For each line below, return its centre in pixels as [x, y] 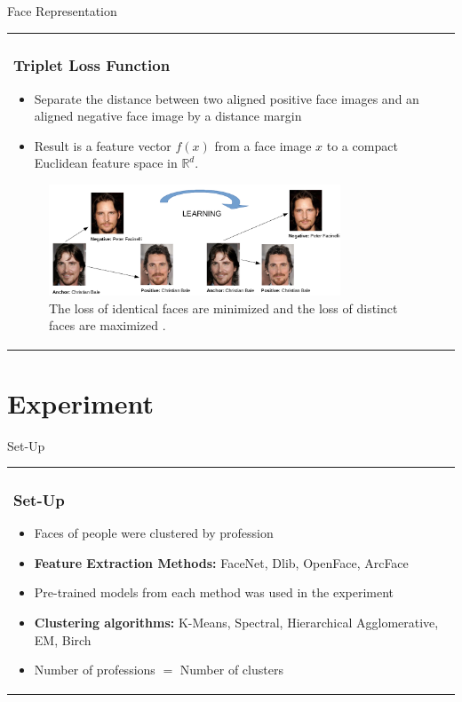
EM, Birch [63, 639]
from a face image [263, 145]
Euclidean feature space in [106, 163]
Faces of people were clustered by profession [154, 533]
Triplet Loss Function [92, 65]
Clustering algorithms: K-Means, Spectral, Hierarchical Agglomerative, [236, 622]
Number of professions [95, 670]
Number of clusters [231, 670]
